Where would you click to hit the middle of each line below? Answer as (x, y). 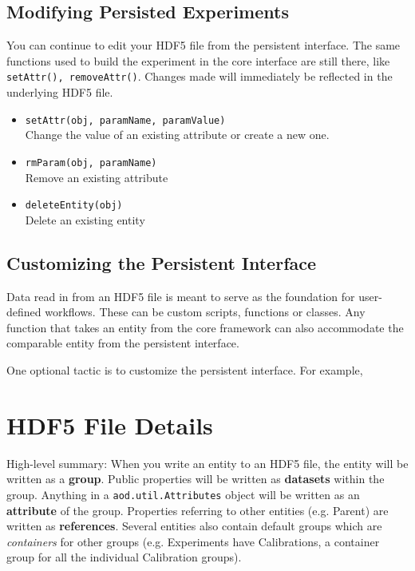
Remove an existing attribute (97, 177)
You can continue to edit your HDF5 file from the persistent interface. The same (204, 45)
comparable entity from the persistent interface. (123, 343)
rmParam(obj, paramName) (91, 163)
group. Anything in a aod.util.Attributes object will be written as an (183, 494)
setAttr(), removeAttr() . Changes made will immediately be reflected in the (200, 76)
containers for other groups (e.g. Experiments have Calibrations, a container (193, 541)
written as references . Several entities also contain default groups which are (194, 526)
